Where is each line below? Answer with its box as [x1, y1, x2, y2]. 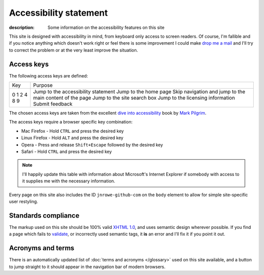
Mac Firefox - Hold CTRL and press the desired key [21, 128, 124, 134]
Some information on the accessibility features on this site [47, 25, 165, 30]
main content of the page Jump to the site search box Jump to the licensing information [33, 95, 235, 101]
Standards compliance [9, 211, 80, 220]
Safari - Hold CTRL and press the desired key [21, 149, 112, 154]
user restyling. [9, 199, 39, 204]
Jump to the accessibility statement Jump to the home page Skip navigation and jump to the [33, 88, 245, 95]
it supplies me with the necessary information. [22, 178, 115, 184]
